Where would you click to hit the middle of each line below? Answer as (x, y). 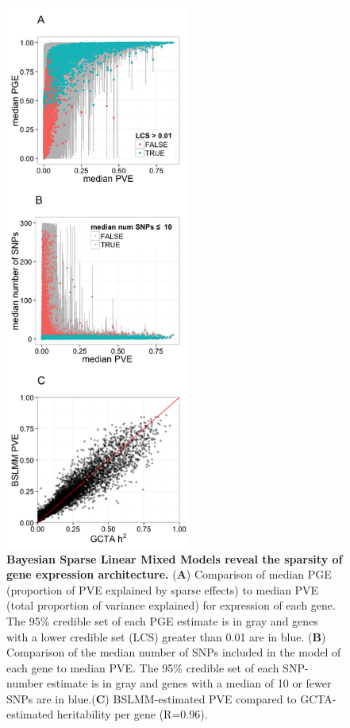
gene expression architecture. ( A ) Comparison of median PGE (169, 574)
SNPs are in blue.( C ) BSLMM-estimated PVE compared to (152, 698)
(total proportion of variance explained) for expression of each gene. (171, 605)
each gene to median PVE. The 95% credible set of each (143, 667)
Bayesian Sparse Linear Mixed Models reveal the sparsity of (175, 558)
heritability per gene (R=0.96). (132, 714)
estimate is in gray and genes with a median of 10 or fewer (189, 683)
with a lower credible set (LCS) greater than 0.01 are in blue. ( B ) (166, 636)
